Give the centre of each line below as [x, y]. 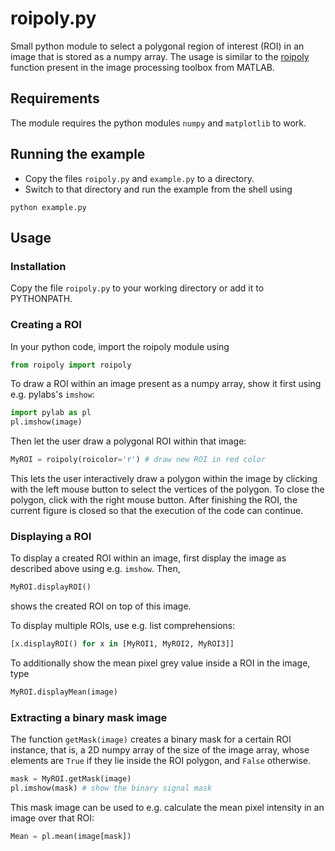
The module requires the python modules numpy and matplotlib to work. [158, 123]
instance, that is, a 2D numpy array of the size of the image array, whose [160, 750]
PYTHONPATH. [41, 299]
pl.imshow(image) [46, 422]
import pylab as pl [51, 413]
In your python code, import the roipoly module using [120, 346]
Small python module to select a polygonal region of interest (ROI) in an [157, 46]
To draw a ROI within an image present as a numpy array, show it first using [166, 384]
